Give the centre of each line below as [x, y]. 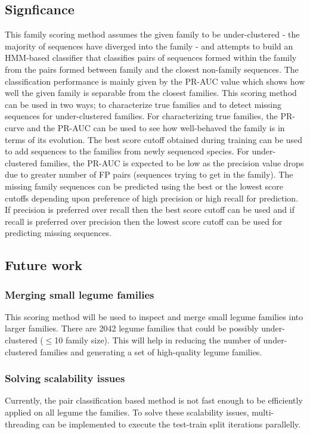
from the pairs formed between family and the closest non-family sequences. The [152, 69]
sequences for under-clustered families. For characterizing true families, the [141, 116]
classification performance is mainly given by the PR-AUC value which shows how [155, 81]
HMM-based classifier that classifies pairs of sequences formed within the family [151, 58]
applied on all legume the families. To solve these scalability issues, [127, 412]
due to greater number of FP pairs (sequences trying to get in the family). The [149, 174]
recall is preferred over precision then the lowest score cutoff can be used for [144, 221]
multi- [263, 412]
